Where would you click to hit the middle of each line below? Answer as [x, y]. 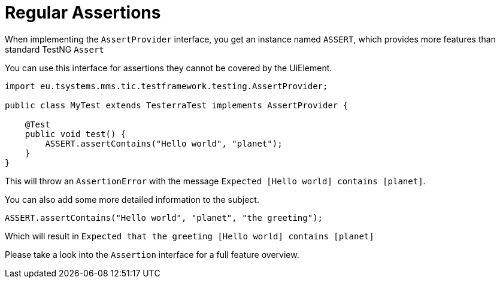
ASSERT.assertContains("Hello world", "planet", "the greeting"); [164, 217]
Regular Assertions [83, 13]
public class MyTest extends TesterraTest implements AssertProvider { [177, 105]
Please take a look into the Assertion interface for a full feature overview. [152, 254]
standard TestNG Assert [54, 49]
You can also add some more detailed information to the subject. [132, 199]
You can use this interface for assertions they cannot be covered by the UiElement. [169, 68]
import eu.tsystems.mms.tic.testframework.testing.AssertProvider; [166, 86]
